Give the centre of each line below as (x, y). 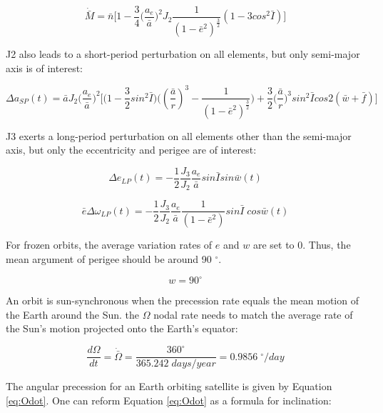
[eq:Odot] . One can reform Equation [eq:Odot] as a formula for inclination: (169, 400)
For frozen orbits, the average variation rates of (109, 245)
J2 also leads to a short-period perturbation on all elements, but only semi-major (183, 54)
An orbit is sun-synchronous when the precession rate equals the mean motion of (182, 300)
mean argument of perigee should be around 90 (109, 258)
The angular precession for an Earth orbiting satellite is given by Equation (169, 386)
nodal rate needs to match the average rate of (253, 314)
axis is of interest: (44, 68)
